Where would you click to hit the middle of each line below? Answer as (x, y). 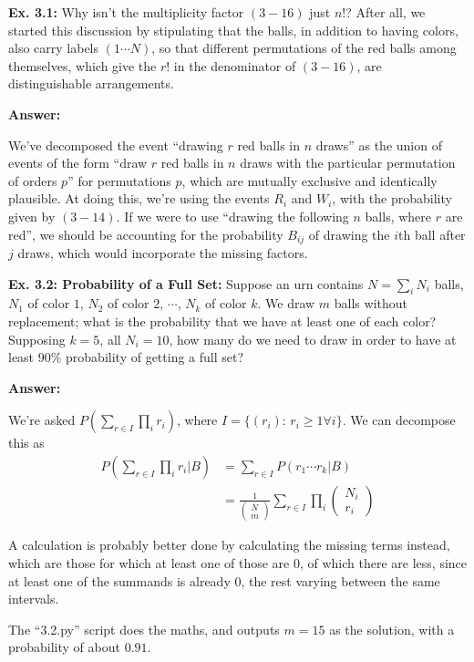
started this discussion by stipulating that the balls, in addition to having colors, (233, 30)
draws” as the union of (379, 145)
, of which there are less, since (383, 562)
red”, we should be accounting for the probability (146, 234)
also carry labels (54, 48)
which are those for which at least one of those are (149, 562)
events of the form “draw (78, 163)
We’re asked (42, 420)
